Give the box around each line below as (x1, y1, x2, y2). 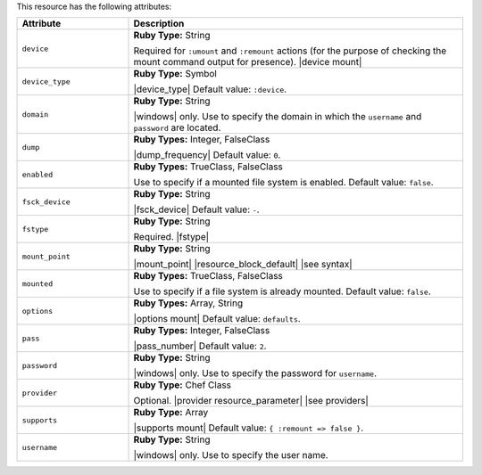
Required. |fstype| (133, 231, 210, 243)
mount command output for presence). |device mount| (133, 56, 362, 69)
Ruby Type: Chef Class (133, 379, 232, 391)
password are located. (133, 121, 221, 134)
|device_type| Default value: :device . (133, 83, 287, 95)
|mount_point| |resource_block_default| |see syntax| (133, 258, 353, 271)
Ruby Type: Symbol (133, 68, 218, 80)
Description (133, 18, 185, 30)
